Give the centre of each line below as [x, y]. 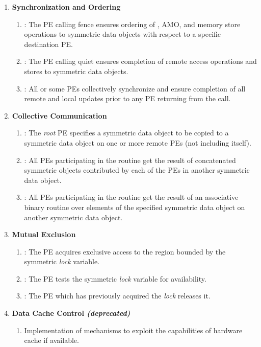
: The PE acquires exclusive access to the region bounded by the [125, 251]
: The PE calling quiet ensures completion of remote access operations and [140, 61]
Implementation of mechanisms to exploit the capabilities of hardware [133, 330]
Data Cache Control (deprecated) [71, 313]
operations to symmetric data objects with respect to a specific [123, 34]
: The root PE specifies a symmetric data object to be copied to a [126, 133]
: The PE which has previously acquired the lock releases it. [117, 296]
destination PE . [48, 44]
